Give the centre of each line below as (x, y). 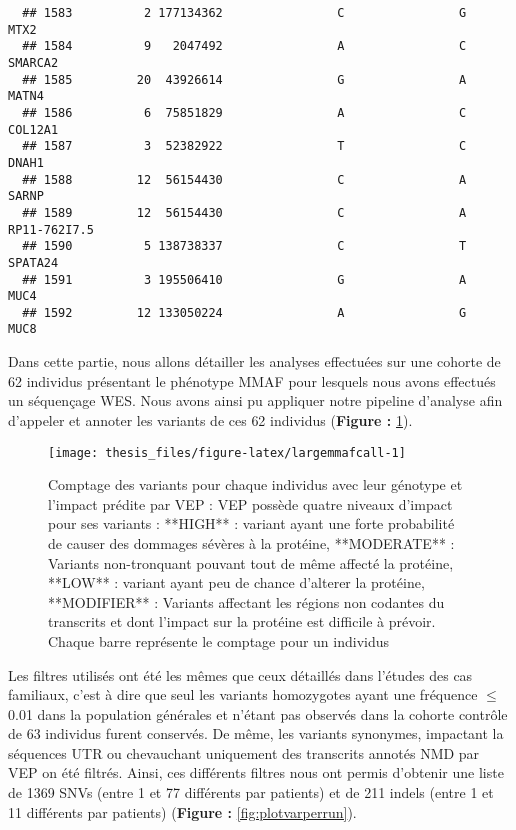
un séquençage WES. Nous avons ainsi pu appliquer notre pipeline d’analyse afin (255, 400)
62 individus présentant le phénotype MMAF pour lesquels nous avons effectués (252, 380)
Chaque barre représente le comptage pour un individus (219, 640)
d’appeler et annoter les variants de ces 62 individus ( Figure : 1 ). (210, 419)
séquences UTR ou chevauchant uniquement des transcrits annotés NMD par (244, 752)
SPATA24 (33, 262)
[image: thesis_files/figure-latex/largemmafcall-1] (227, 452)
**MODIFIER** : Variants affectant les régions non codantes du (246, 601)
